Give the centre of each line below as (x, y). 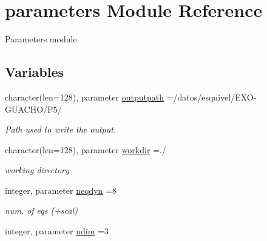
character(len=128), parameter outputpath (84, 97)
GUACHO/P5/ (33, 109)
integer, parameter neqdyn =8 (61, 190)
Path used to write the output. (61, 129)
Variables (35, 72)
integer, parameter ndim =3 (57, 231)
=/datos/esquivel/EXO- (211, 97)
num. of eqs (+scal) (41, 210)
